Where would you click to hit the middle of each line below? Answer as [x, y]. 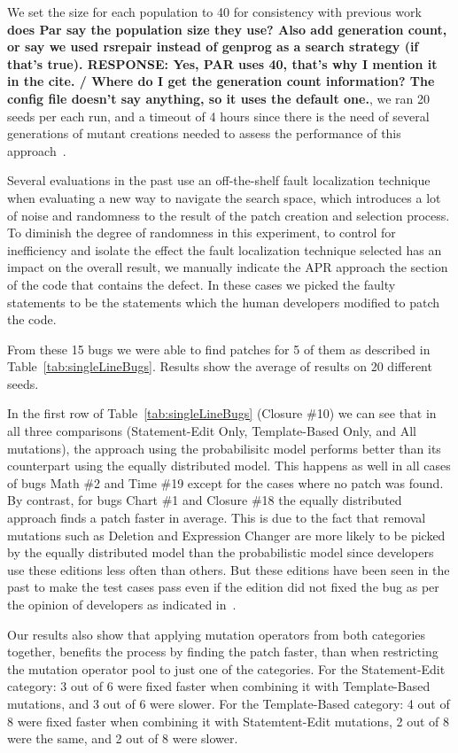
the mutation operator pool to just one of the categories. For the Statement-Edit [226, 668]
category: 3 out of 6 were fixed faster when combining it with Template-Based [219, 686]
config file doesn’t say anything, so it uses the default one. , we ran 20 [219, 98]
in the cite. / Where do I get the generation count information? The [221, 81]
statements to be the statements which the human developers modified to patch [224, 302]
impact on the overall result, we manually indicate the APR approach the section [228, 267]
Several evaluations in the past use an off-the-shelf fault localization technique [219, 180]
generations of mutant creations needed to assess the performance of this [204, 133]
